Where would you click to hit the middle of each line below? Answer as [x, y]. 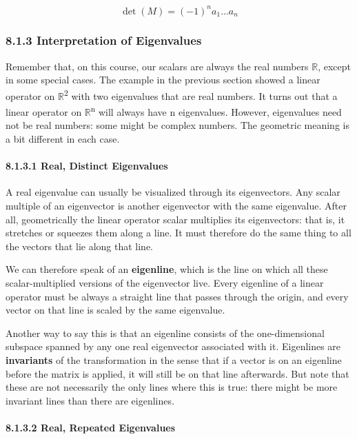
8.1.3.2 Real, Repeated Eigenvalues [91, 427]
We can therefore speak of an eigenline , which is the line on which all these [167, 269]
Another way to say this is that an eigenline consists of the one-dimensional [165, 333]
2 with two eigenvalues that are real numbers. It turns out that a [201, 94]
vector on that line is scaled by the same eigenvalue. [115, 310]
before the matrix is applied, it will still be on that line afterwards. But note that [177, 373]
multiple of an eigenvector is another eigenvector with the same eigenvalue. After [176, 205]
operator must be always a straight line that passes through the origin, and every [177, 296]
